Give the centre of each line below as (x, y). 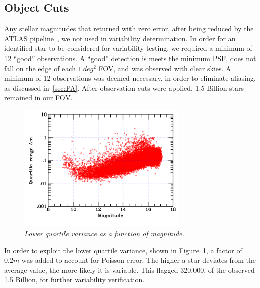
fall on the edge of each (40, 68)
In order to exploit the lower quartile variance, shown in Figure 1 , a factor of (123, 250)
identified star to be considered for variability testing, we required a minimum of (128, 48)
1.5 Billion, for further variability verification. (74, 280)
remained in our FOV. (38, 98)
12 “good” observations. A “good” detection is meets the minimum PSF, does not (130, 58)
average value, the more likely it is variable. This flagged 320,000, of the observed (129, 270)
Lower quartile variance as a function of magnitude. (104, 233)
